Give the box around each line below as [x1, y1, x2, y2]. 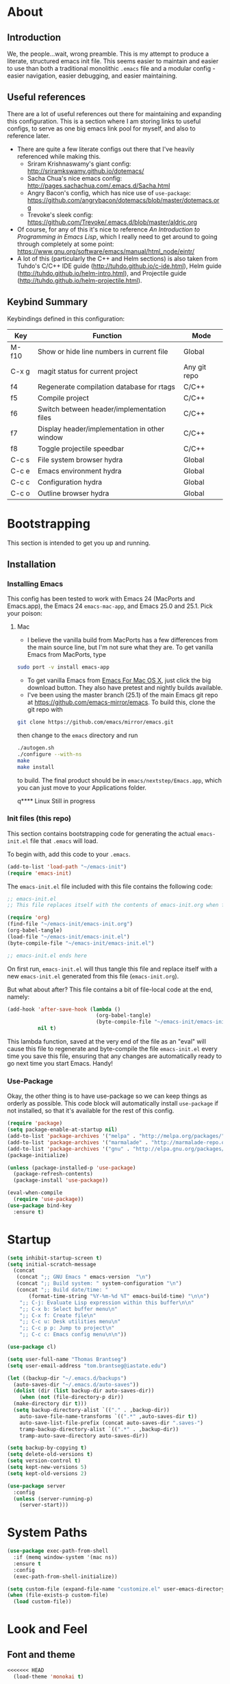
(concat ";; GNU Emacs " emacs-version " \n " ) [16, 1274, 152, 1281]
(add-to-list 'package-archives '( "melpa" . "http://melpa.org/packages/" [7, 1133, 225, 1140]
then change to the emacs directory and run [16, 731, 138, 739]
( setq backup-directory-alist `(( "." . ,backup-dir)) [13, 1406, 170, 1414]
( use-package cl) [7, 1344, 57, 1351]
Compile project [37, 393, 89, 403]
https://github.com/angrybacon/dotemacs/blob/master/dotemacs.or [27, 196, 220, 204]
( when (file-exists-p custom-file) [7, 1592, 109, 1599]
